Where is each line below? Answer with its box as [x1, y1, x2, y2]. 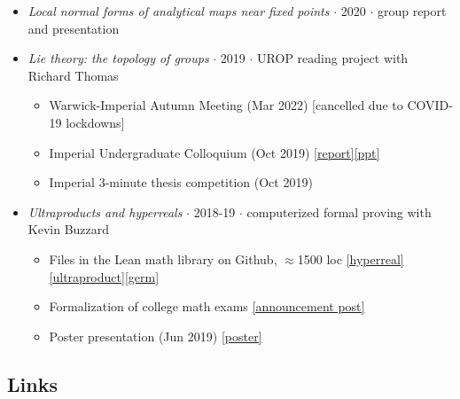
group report [377, 2, 447, 20]
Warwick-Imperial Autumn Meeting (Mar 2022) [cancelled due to [49, 96, 403, 114]
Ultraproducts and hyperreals [27, 202, 183, 221]
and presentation [27, 19, 120, 37]
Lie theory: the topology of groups [27, 49, 209, 67]
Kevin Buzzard [27, 220, 110, 239]
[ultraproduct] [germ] [49, 267, 160, 286]
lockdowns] [66, 113, 125, 131]
